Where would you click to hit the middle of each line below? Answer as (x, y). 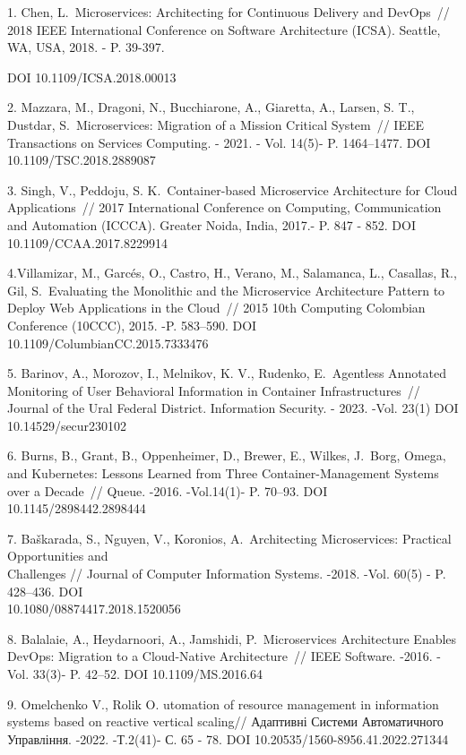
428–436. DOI (45, 591)
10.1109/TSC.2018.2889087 (82, 160)
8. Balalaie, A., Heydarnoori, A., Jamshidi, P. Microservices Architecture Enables (232, 638)
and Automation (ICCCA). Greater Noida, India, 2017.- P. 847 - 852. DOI (211, 224)
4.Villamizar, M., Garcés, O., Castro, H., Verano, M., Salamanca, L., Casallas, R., (232, 273)
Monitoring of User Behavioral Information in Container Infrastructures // (214, 390)
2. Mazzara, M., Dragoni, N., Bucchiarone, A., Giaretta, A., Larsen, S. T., (211, 107)
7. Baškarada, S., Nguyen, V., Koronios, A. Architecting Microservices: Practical (229, 538)
